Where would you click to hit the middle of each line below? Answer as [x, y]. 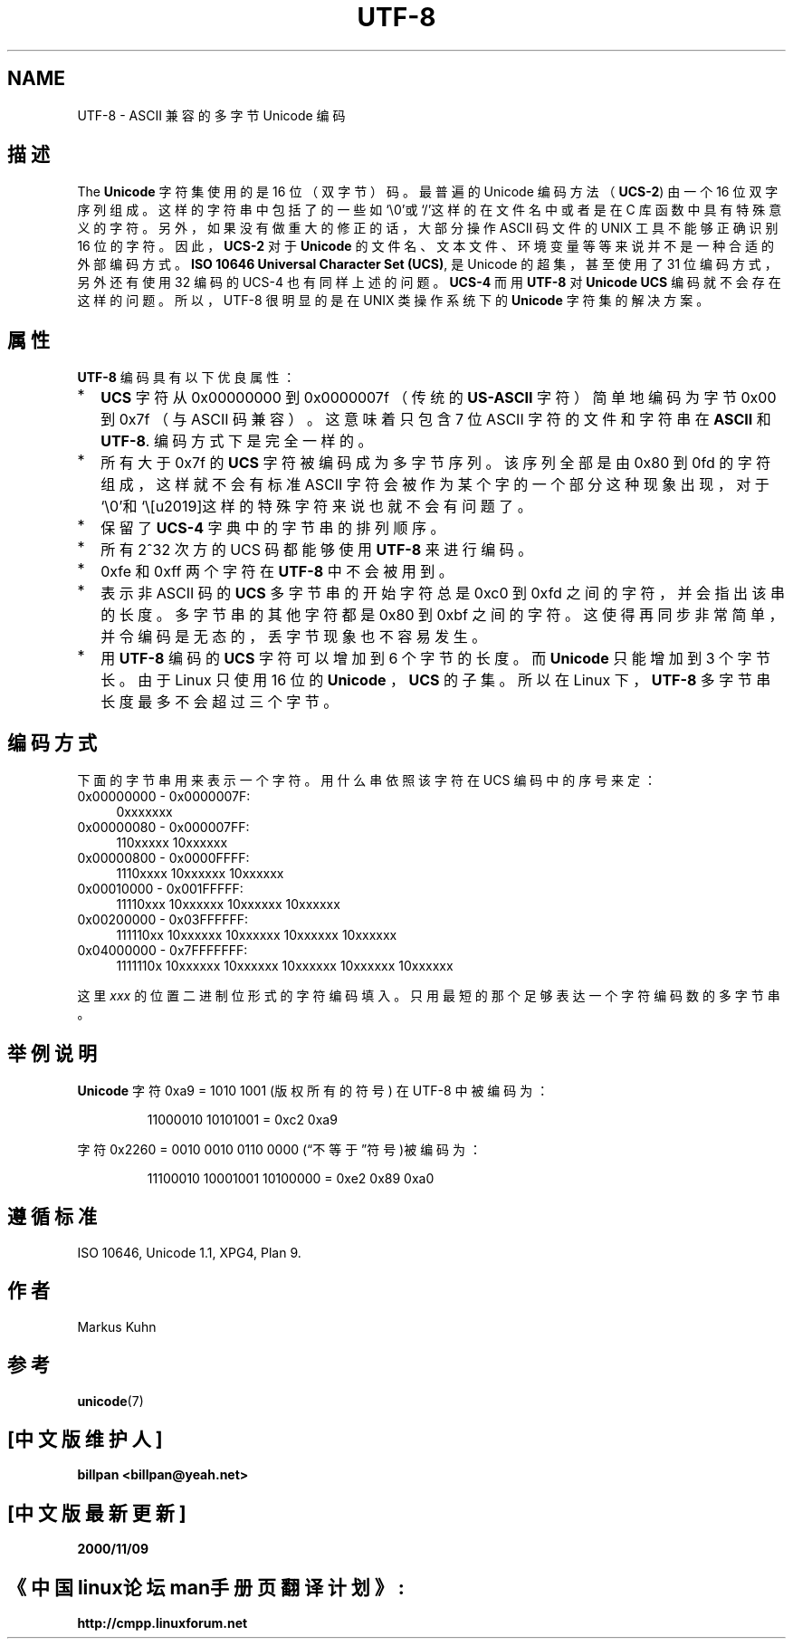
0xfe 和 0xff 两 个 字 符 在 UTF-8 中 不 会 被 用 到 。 [277, 572]
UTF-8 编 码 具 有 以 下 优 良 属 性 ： [186, 378]
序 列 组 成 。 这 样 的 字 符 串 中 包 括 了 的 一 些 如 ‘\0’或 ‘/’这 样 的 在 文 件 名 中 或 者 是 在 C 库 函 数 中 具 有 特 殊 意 [430, 210]
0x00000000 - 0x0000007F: [164, 797]
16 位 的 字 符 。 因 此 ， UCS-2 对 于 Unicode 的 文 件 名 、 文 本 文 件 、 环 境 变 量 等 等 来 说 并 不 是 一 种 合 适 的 [425, 246]
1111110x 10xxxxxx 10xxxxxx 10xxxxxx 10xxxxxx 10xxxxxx [285, 966]
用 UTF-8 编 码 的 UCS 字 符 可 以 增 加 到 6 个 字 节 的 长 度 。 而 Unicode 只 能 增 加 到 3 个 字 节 [436, 659]
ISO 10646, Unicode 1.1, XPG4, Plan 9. [189, 1252]
